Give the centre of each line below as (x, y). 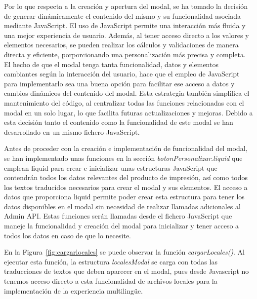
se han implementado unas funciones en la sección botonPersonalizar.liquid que (123, 158)
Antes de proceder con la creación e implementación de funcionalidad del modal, (126, 148)
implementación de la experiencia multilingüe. (73, 290)
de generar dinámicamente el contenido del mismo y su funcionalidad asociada (123, 16)
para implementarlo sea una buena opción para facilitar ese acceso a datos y (119, 83)
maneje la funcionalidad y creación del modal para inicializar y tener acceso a (122, 226)
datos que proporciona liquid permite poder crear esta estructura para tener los (124, 197)
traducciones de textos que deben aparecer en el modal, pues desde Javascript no (127, 271)
